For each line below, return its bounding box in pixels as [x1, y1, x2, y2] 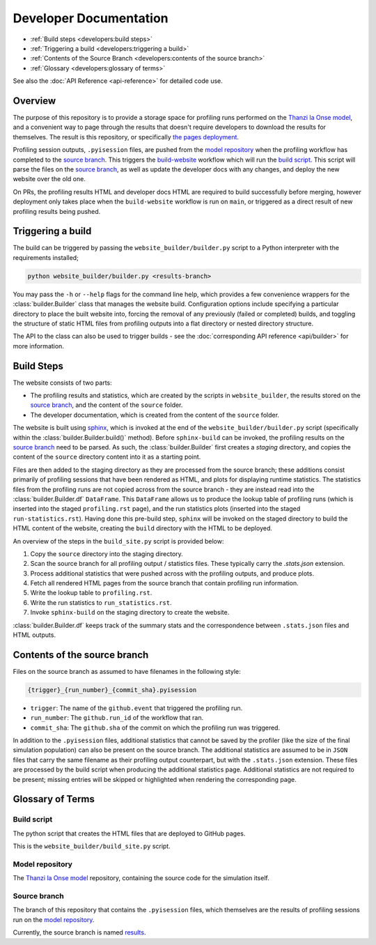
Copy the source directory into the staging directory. [30, 549, 184, 558]
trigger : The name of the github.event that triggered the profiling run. [30, 704, 243, 712]
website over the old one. [13, 175, 86, 183]
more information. [13, 341, 64, 350]
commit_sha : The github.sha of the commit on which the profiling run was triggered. [30, 723, 281, 732]
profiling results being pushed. [13, 207, 101, 215]
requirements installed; [13, 253, 79, 261]
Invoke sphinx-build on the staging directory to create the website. [30, 608, 230, 617]
